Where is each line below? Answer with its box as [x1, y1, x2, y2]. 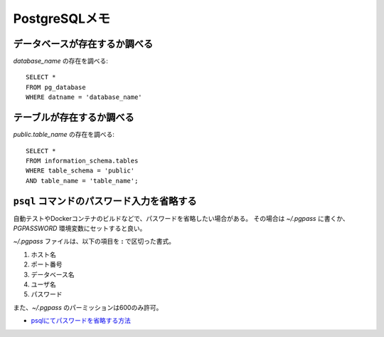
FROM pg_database [26, 83, 86, 91]
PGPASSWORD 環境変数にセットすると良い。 [13, 224, 146, 232]
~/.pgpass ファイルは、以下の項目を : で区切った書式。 [13, 237, 176, 246]
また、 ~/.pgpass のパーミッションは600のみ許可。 [13, 303, 163, 311]
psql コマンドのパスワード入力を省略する [13, 195, 197, 207]
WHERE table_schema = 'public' [26, 167, 135, 175]
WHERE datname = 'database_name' [26, 93, 142, 101]
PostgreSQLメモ [13, 11, 110, 26]
